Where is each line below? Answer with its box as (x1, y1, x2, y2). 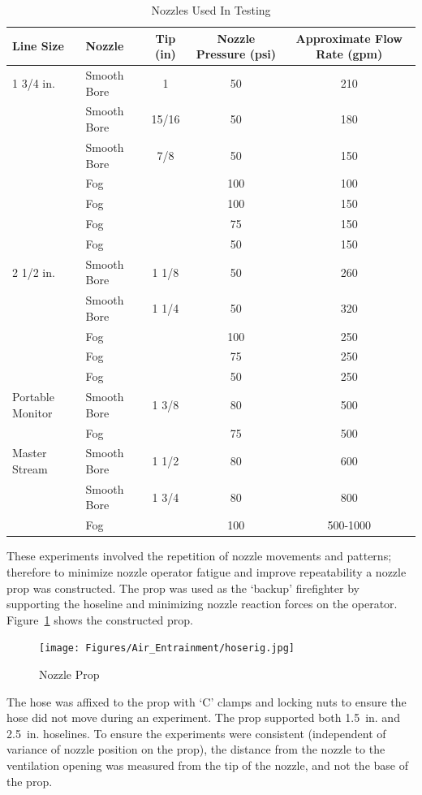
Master (12, 444, 47, 461)
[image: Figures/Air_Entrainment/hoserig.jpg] (39, 642, 295, 655)
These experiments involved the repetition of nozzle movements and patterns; (6, 547, 392, 564)
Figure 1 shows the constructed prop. (6, 611, 194, 628)
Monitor (12, 404, 53, 421)
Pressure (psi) (196, 45, 276, 63)
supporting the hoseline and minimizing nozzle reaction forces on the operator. (6, 595, 398, 612)
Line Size (12, 37, 64, 54)
